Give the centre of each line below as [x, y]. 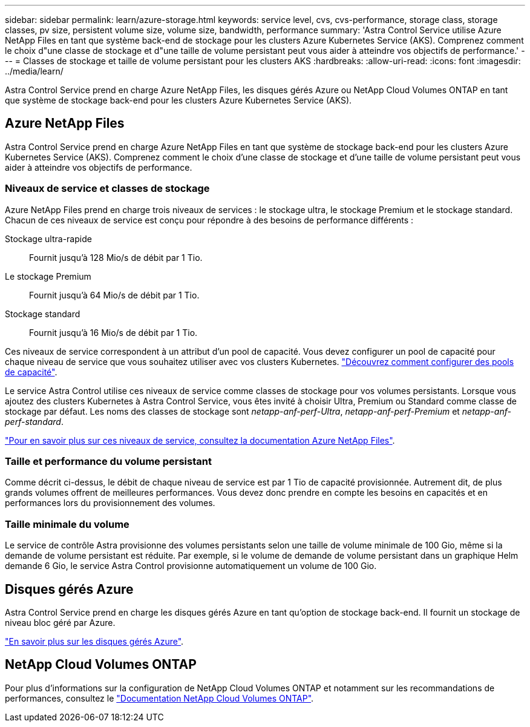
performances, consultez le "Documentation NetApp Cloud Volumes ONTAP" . [159, 698]
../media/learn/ [34, 71]
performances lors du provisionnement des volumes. [110, 503]
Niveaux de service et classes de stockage [107, 189]
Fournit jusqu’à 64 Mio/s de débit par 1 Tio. [114, 295]
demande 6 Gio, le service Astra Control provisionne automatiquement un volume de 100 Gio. [191, 566]
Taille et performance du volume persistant [108, 461]
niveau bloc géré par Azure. [60, 622]
